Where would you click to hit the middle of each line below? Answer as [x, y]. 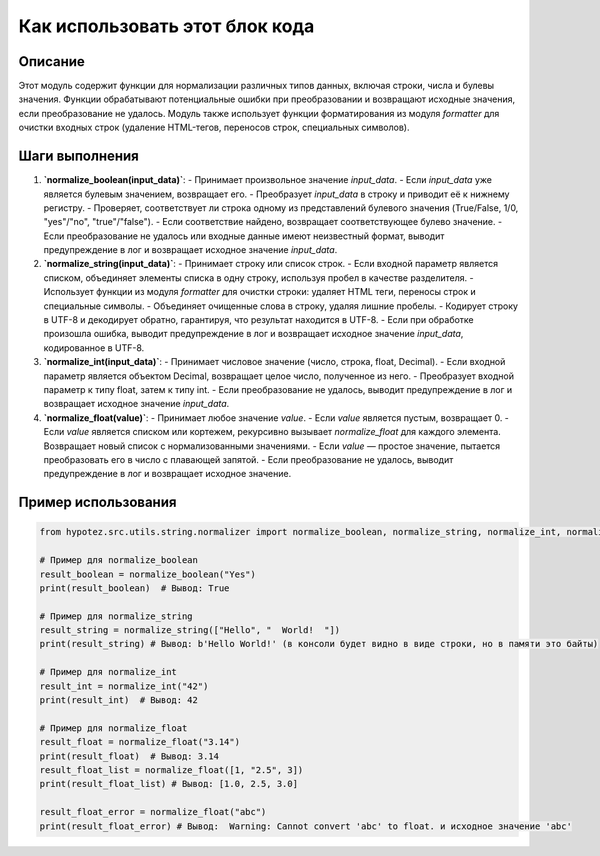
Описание [51, 61]
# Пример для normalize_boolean [119, 560]
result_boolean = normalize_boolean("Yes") [148, 574]
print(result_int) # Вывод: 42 [119, 700]
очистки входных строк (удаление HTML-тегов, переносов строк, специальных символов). [214, 127]
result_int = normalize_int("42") [124, 686]
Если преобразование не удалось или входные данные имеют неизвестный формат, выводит [244, 236]
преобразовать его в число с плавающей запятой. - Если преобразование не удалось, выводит [248, 459]
